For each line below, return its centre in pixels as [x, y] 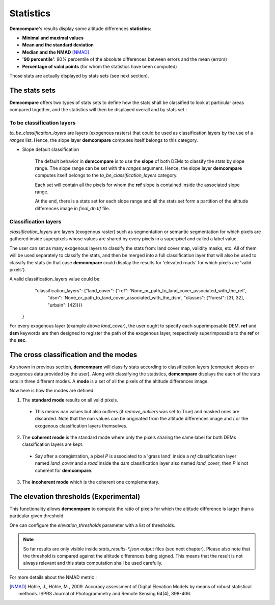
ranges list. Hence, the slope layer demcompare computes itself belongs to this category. [104, 140]
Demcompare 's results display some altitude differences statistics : [80, 29]
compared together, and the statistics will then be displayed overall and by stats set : [98, 110]
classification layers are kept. [53, 444]
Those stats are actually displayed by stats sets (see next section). [79, 75]
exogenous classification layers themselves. [81, 425]
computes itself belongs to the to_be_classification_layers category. [106, 175]
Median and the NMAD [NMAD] [56, 52]
